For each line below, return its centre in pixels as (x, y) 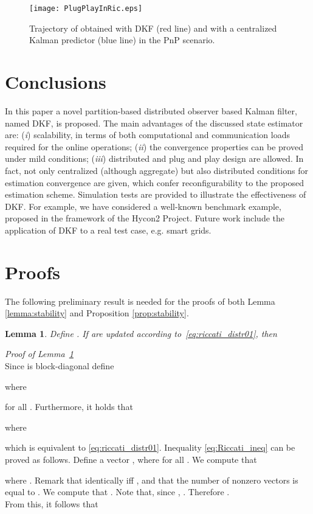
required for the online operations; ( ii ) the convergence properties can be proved (154, 146)
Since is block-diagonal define (60, 366)
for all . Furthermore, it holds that (69, 407)
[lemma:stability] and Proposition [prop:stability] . (97, 313)
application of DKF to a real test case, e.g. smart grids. (108, 230)
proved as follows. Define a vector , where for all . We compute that (131, 459)
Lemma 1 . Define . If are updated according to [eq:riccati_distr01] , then (141, 333)
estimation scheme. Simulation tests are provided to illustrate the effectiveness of (156, 194)
